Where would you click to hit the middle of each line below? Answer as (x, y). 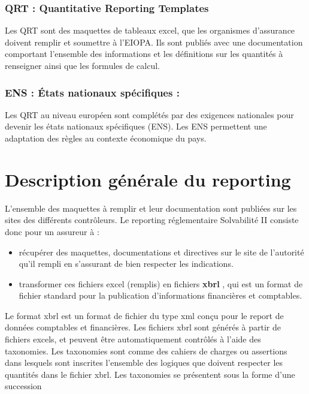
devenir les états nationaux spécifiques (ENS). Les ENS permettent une (136, 126)
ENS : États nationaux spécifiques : (92, 92)
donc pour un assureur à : (52, 231)
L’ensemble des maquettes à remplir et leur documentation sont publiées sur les (151, 208)
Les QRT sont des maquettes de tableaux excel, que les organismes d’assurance (150, 30)
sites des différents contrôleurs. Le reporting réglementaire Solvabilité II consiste (152, 220)
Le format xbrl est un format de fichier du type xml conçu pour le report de (144, 315)
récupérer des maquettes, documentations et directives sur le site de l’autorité (161, 252)
